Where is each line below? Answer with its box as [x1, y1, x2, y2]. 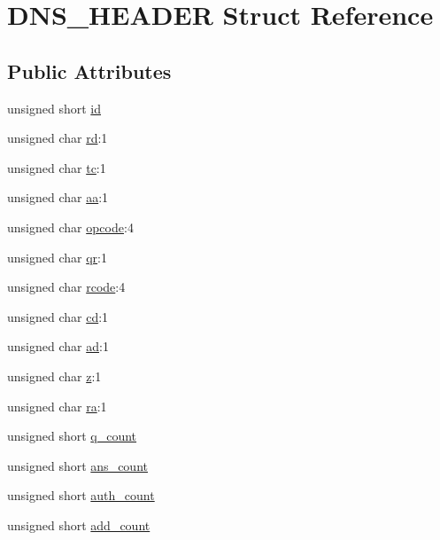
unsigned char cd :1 [7, 307, 109, 325]
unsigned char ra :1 [7, 396, 107, 415]
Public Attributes [7, 57, 172, 84]
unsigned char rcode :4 [7, 278, 126, 296]
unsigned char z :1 [7, 366, 102, 385]
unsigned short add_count [7, 515, 151, 534]
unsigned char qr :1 [7, 247, 107, 266]
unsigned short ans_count [7, 456, 148, 474]
